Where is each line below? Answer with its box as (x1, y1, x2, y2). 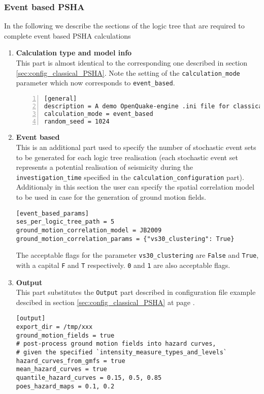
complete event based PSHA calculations (4, 30, 131, 41)
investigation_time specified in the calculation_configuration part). (16, 171, 244, 182)
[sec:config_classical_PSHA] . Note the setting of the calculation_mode (16, 67, 240, 78)
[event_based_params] (16, 209, 89, 217)
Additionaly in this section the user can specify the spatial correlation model (16, 181, 254, 192)
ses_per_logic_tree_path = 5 (16, 218, 115, 226)
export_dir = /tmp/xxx (16, 323, 93, 331)
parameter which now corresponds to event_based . (16, 77, 175, 88)
